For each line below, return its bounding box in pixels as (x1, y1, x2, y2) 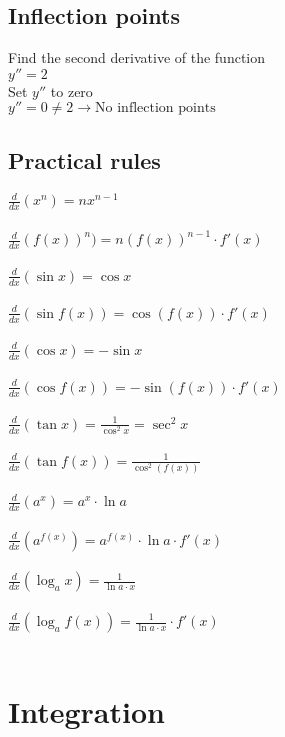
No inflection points (95, 101, 216, 116)
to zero (50, 80, 93, 101)
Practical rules (8, 144, 161, 175)
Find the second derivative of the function (8, 47, 265, 68)
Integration (8, 690, 165, 731)
